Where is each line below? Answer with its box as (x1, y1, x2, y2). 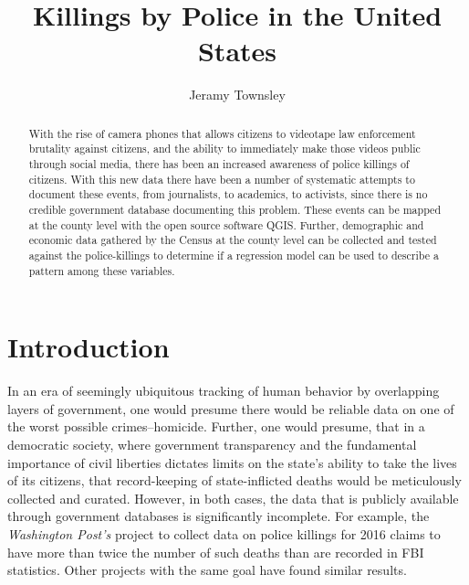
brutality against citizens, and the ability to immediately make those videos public (28, 141, 421, 156)
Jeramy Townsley (189, 85, 286, 104)
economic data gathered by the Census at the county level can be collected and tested (28, 232, 437, 248)
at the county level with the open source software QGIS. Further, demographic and (28, 217, 424, 232)
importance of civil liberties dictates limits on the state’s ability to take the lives (7, 452, 457, 472)
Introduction (7, 328, 170, 366)
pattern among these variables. (28, 262, 175, 278)
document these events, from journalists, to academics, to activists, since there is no (28, 186, 428, 202)
